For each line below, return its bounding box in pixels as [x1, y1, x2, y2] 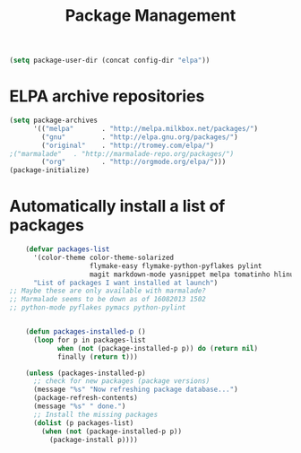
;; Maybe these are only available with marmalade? [9, 286, 206, 296]
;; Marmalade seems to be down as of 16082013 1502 [9, 295, 206, 304]
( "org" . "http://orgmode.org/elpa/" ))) [41, 158, 227, 167]
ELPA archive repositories [9, 86, 205, 107]
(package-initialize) [9, 166, 90, 175]
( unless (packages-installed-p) [25, 369, 146, 378]
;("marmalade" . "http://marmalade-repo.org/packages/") [9, 149, 235, 158]
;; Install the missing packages [32, 410, 159, 419]
